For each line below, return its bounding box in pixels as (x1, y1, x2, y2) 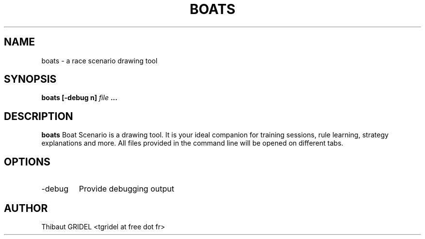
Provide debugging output (79, 184, 174, 194)
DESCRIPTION (4, 110, 73, 122)
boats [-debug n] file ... (41, 93, 117, 102)
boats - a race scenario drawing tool (41, 56, 158, 65)
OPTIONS (4, 155, 50, 168)
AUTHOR (4, 202, 48, 214)
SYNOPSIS (4, 73, 57, 86)
